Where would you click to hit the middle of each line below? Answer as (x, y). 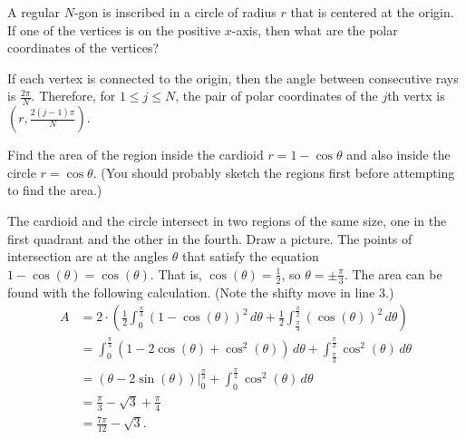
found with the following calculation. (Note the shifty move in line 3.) (201, 292)
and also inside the (398, 155)
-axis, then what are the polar (315, 29)
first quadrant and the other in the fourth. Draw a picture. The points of (210, 238)
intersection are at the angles (88, 256)
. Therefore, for (73, 96)
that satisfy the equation (251, 256)
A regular (34, 12)
